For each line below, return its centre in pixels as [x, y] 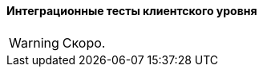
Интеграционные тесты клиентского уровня [132, 11]
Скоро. [84, 42]
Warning [34, 42]
